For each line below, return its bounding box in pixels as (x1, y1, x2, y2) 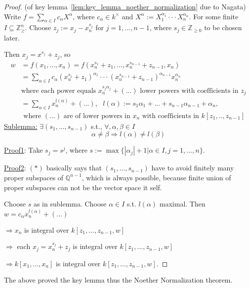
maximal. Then (159, 199, 206, 209)
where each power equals (21, 87, 96, 94)
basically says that (46, 163, 102, 173)
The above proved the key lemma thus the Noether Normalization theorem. (4, 275, 233, 285)
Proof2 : (4, 163, 26, 173)
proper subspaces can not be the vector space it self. (4, 182, 162, 192)
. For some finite (189, 11, 239, 21)
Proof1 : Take (4, 145, 43, 155)
